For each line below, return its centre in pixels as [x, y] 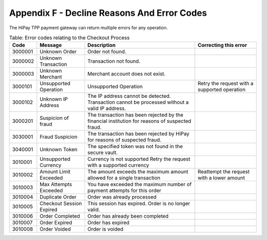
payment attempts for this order [124, 191]
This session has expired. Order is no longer [139, 203]
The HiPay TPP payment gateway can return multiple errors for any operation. [89, 28]
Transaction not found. [114, 61]
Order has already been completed [128, 216]
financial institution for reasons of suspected [139, 121]
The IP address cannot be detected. [129, 96]
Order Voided [55, 229]
